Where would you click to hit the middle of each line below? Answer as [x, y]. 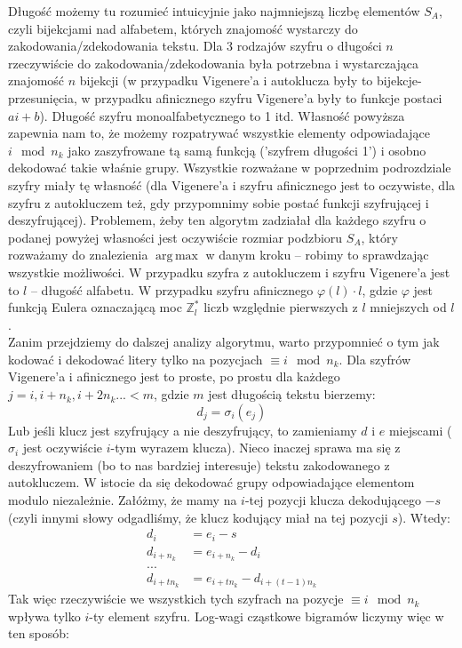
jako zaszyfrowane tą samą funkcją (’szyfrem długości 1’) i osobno [247, 150]
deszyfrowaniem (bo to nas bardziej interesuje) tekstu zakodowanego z [199, 464]
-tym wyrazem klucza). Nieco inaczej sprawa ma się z [255, 448]
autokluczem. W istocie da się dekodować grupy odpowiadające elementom [211, 482]
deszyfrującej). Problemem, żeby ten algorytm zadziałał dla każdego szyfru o [217, 220]
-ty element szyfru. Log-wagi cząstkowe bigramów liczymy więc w [267, 616]
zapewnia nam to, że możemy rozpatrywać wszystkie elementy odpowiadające [219, 133]
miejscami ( [420, 430]
